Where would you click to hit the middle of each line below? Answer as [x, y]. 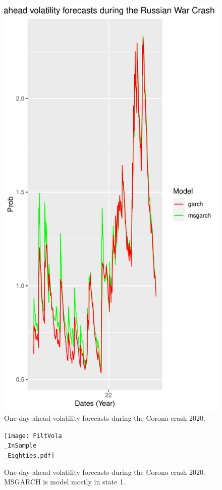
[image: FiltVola [33, 436]
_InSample [20, 446]
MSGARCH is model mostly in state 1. [65, 482]
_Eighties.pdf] [30, 456]
